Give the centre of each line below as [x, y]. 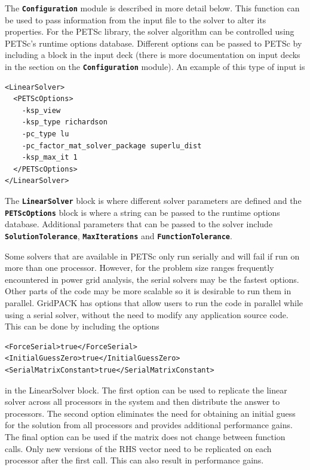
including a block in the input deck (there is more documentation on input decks [153, 55]
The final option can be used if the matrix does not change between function [145, 436]
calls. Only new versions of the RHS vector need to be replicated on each [138, 448]
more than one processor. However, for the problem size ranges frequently [139, 268]
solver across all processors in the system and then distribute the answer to [142, 402]
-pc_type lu [45, 134]
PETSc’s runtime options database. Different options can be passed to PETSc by [154, 43]
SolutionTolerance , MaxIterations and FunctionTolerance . [119, 235]
